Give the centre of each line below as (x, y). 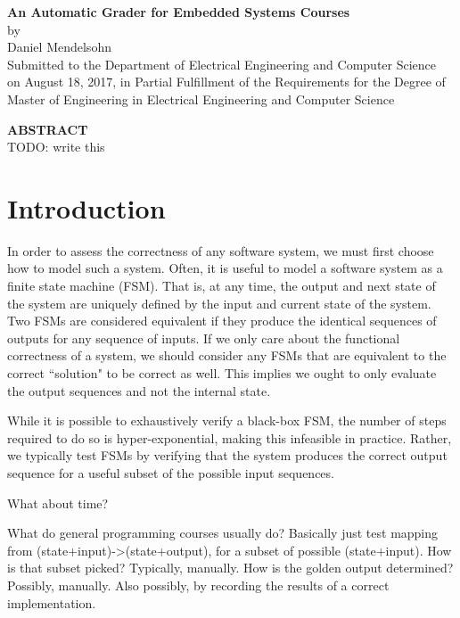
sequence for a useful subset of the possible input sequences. (171, 473)
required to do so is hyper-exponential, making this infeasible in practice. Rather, (230, 437)
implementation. (52, 602)
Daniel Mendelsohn (59, 47)
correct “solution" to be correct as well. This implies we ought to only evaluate (222, 373)
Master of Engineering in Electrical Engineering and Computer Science (201, 99)
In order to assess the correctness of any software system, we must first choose (221, 250)
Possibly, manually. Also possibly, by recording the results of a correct (198, 585)
